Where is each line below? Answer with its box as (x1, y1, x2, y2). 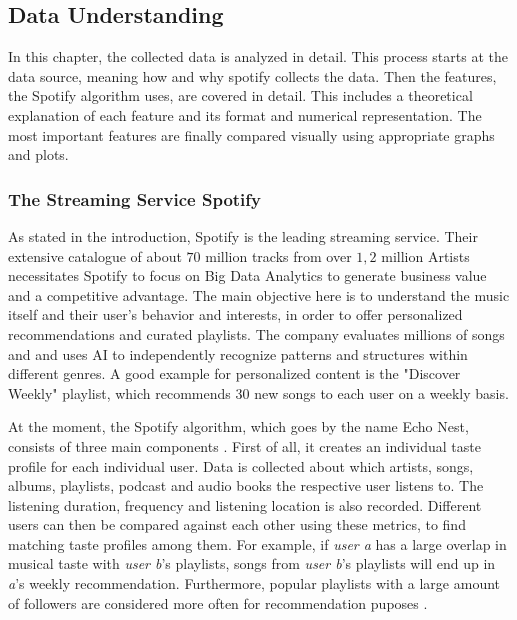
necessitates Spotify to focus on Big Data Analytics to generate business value (8, 265, 487, 286)
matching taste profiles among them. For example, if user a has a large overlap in (8, 533, 507, 554)
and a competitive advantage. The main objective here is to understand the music (8, 284, 510, 305)
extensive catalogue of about (8, 245, 182, 266)
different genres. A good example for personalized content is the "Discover (8, 363, 461, 384)
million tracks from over (205, 245, 352, 266)
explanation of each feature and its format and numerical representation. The (8, 104, 482, 125)
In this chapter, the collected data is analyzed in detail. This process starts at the (8, 46, 508, 67)
